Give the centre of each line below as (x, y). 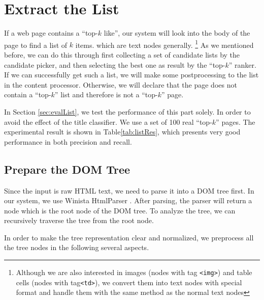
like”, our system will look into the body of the (177, 33)
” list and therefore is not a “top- (106, 94)
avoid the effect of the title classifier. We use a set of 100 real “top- (108, 121)
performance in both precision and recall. (68, 141)
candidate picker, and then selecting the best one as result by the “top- (115, 64)
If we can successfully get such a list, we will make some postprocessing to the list (131, 75)
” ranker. (242, 64)
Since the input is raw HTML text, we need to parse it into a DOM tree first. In (129, 190)
